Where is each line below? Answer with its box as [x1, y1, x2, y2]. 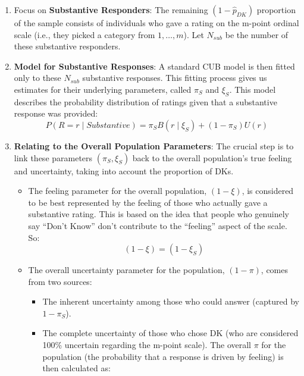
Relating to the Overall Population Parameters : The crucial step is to [14, 139, 294, 152]
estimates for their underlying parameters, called [14, 83, 192, 95]
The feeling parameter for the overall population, [28, 184, 207, 197]
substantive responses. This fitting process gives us [82, 71, 267, 84]
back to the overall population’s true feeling [132, 151, 292, 164]
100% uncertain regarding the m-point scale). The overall [42, 339, 252, 351]
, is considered [242, 184, 294, 197]
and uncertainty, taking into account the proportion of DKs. [14, 164, 234, 177]
